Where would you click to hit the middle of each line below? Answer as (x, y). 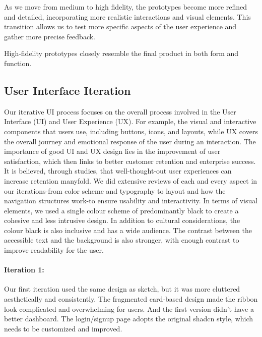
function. (18, 63)
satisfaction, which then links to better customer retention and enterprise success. (130, 161)
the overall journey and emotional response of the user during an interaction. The (130, 141)
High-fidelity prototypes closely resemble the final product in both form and (121, 53)
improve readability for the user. (54, 250)
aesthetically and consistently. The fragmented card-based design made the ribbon (131, 299)
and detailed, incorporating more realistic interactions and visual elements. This (127, 16)
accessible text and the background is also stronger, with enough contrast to (122, 240)
